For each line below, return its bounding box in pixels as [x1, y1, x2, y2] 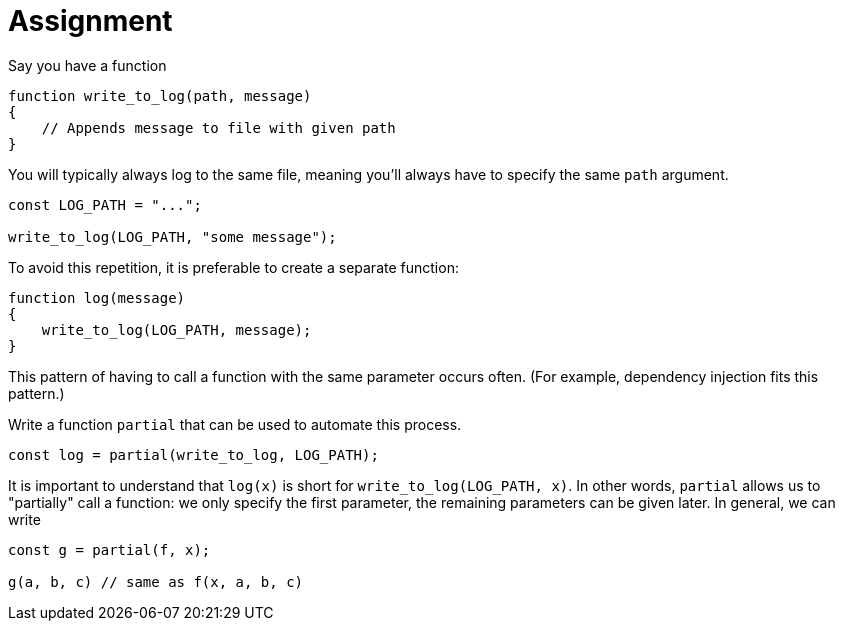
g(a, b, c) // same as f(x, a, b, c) [8, 573, 304, 590]
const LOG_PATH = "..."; [8, 196, 202, 213]
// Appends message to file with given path [41, 119, 396, 136]
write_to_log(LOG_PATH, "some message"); [8, 228, 337, 245]
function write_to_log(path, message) [8, 87, 312, 104]
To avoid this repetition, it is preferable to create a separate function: [8, 258, 459, 276]
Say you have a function [8, 56, 167, 74]
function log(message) [8, 289, 186, 306]
